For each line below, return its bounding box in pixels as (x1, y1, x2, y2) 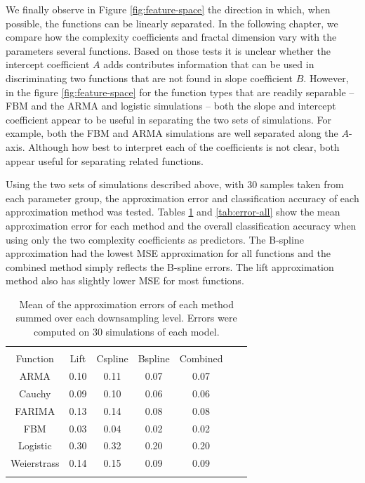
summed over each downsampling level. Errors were (15, 310, 237, 325)
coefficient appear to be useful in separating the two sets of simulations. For (6, 112, 331, 126)
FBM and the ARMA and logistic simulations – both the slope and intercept (6, 98, 336, 113)
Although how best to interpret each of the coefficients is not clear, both (28, 139, 340, 154)
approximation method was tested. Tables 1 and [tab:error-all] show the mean (6, 204, 340, 219)
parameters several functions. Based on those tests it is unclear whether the (6, 43, 331, 58)
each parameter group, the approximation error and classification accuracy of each (6, 190, 359, 205)
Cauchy (19, 385, 51, 400)
